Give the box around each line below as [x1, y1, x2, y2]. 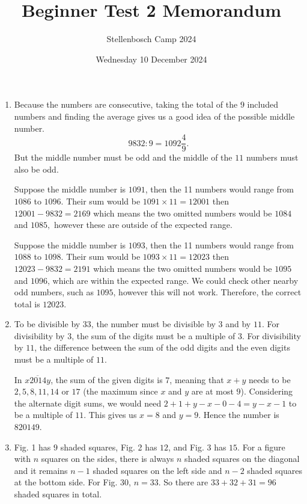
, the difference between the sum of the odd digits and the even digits [34, 341, 290, 354]
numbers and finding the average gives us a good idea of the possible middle [14, 109, 295, 122]
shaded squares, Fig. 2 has [60, 440, 157, 453]
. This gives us [84, 408, 137, 421]
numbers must [246, 151, 299, 164]
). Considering [240, 385, 293, 398]
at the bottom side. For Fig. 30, [14, 476, 131, 488]
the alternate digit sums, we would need [14, 396, 162, 409]
